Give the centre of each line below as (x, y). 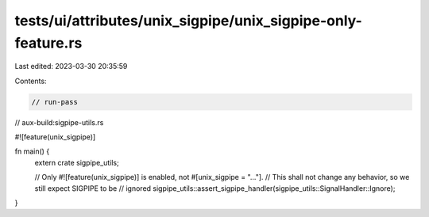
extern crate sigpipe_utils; (77, 162)
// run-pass (55, 102)
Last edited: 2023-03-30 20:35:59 (71, 67)
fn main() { (32, 151)
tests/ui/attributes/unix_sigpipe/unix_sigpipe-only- (189, 21)
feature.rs (48, 43)
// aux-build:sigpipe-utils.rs (59, 122)
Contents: (31, 81)
